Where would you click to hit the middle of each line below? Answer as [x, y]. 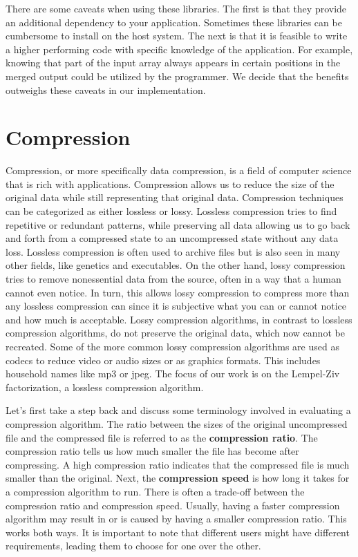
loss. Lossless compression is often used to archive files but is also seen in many [173, 251]
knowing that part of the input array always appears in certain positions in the [173, 63]
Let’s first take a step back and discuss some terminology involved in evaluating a [178, 410]
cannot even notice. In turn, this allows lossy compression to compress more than [178, 292]
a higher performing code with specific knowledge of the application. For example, [179, 49]
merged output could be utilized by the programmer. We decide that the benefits [177, 76]
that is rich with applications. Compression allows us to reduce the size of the [170, 183]
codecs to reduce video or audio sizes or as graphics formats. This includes [163, 360]
